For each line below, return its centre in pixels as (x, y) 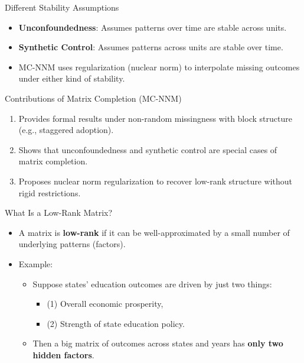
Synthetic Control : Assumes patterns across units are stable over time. (151, 47)
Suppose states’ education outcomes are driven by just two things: (152, 283)
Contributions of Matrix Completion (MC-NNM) (93, 98)
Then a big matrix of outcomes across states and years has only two (158, 343)
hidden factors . (63, 354)
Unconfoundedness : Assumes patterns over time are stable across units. (153, 27)
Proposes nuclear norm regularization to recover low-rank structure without (156, 181)
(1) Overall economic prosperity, (105, 304)
